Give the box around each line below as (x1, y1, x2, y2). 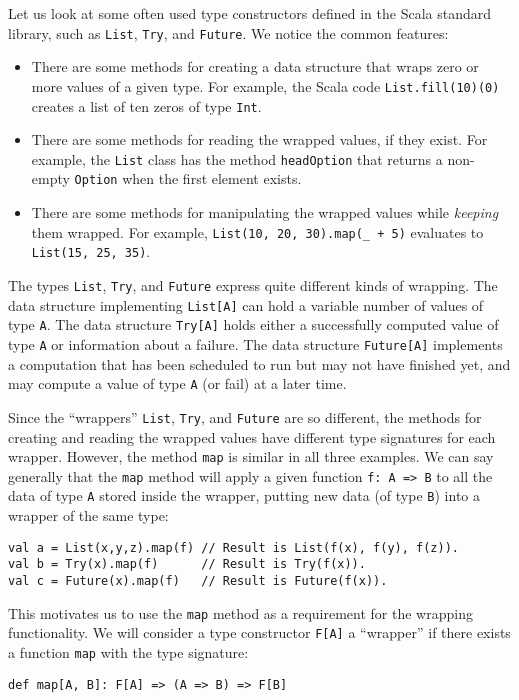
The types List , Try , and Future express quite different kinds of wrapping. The (8, 274, 498, 295)
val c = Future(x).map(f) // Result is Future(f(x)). (8, 573, 388, 588)
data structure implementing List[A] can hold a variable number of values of (8, 294, 484, 315)
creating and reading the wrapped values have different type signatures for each (8, 426, 496, 447)
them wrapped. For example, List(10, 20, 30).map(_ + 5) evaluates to (31, 221, 484, 242)
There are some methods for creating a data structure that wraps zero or (31, 56, 479, 77)
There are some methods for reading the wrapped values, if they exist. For (31, 129, 488, 150)
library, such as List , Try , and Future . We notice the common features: (8, 22, 449, 43)
